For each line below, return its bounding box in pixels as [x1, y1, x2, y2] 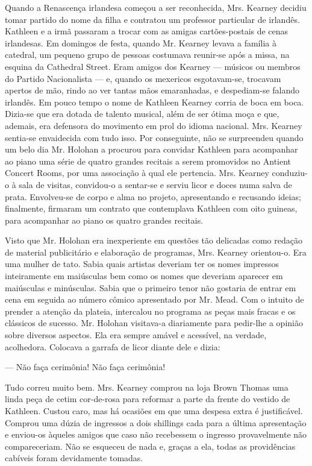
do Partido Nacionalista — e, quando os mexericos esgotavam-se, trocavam [5, 72, 281, 84]
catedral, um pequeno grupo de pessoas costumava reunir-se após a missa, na [5, 48, 290, 61]
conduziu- [272, 166, 308, 179]
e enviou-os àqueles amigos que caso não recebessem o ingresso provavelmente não [5, 428, 307, 441]
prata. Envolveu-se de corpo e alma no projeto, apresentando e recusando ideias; [5, 190, 301, 203]
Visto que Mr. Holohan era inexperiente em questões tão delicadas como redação [5, 234, 302, 247]
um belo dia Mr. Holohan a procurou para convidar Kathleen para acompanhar [5, 143, 298, 156]
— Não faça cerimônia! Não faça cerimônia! [5, 361, 166, 373]
